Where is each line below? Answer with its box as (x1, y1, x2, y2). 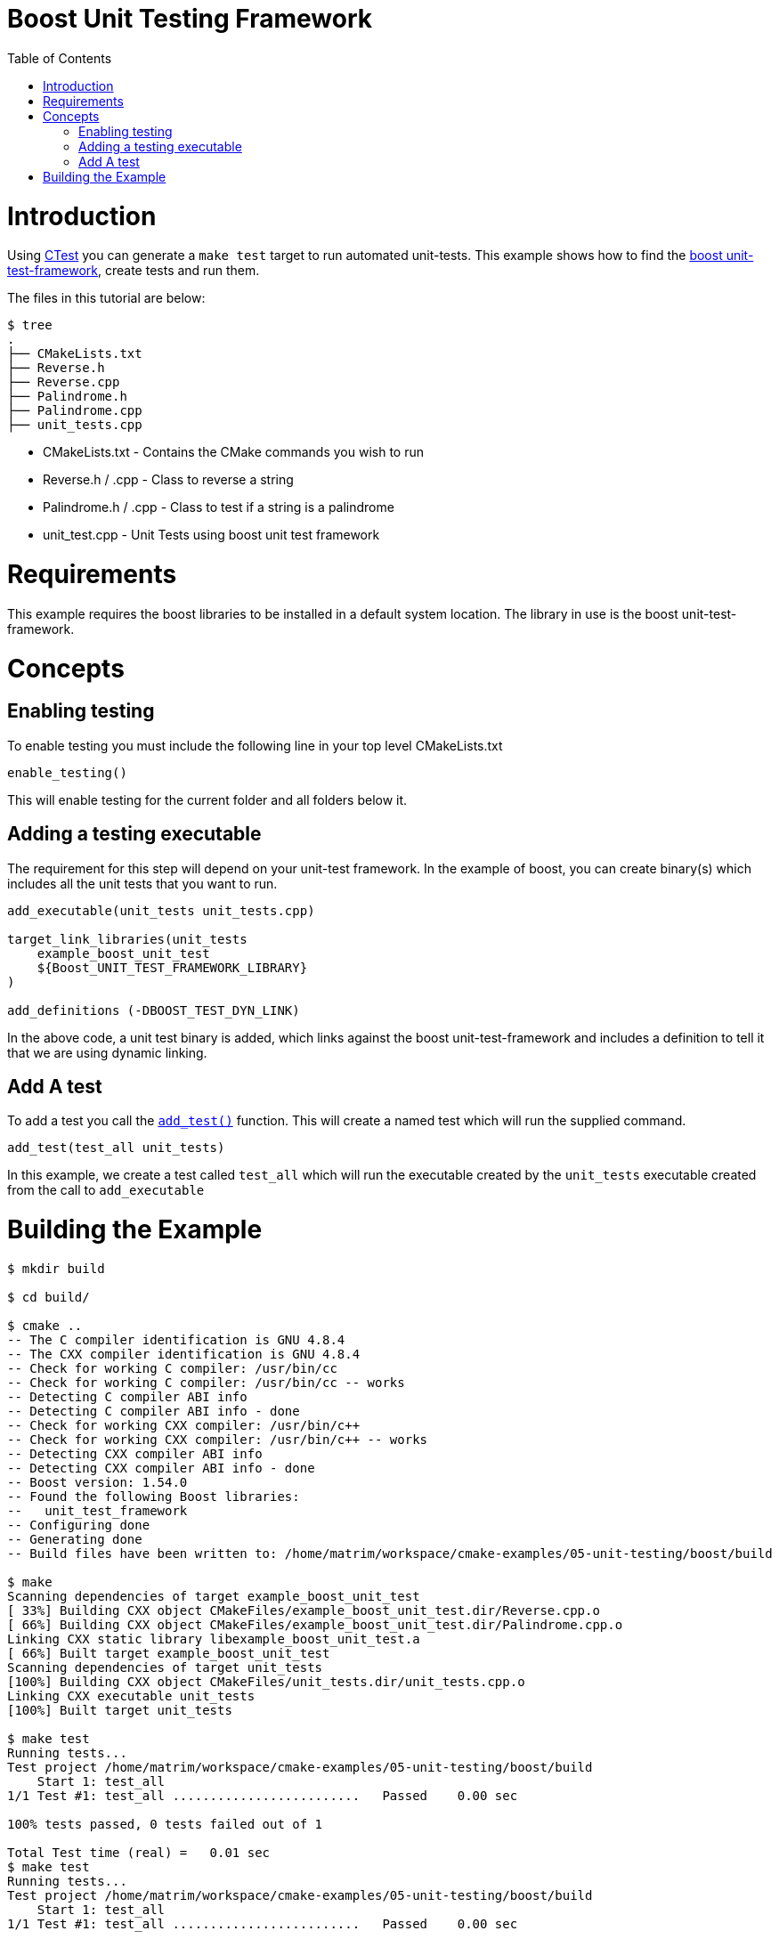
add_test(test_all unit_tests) (7, 1140, 225, 1156)
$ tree (7, 318, 53, 333)
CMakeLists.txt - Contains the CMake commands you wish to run (43, 444, 424, 460)
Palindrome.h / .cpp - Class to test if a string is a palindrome (43, 499, 394, 515)
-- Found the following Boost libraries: (7, 1489, 300, 1504)
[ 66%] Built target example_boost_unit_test (7, 1645, 330, 1660)
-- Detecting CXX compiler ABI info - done (7, 1460, 315, 1475)
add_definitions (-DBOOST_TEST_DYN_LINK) (7, 1002, 300, 1018)
